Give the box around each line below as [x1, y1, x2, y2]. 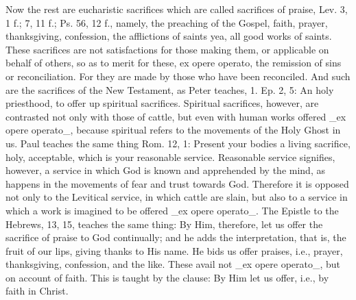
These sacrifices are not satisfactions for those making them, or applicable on [5, 42, 329, 56]
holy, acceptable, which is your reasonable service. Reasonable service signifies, [5, 149, 335, 164]
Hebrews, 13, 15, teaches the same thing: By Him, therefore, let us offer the [5, 216, 323, 231]
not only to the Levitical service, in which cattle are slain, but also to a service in [5, 190, 348, 204]
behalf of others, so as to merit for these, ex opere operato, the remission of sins [5, 55, 342, 70]
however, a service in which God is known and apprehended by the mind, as [5, 163, 325, 177]
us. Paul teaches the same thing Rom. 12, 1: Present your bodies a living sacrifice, [5, 136, 351, 150]
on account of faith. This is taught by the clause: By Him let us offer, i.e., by [5, 270, 329, 284]
